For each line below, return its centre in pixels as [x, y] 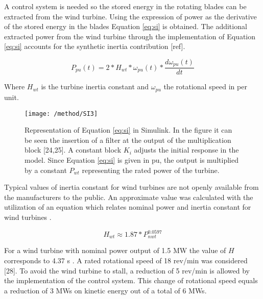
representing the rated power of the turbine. [151, 170]
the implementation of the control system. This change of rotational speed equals [131, 280]
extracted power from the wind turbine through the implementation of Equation [130, 36]
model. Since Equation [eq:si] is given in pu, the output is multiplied [131, 159]
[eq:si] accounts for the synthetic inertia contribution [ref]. [95, 46]
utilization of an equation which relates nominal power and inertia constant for [128, 207]
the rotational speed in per [205, 86]
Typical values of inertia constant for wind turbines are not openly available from [131, 187]
